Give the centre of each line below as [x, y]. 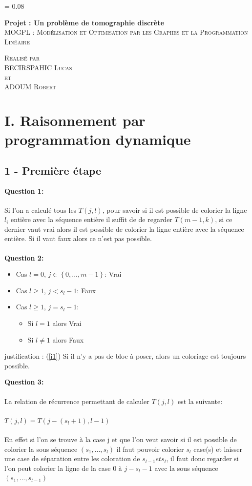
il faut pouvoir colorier [150, 449]
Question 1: [24, 191]
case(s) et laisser [218, 449]
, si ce [224, 219]
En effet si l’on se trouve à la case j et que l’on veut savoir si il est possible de [121, 439]
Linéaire [17, 41]
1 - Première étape [53, 170]
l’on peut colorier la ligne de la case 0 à [63, 468]
